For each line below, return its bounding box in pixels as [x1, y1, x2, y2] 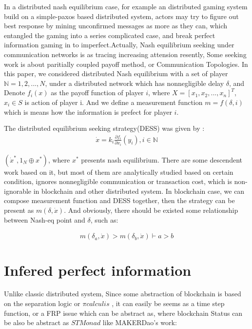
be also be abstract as [4, 317, 69, 328]
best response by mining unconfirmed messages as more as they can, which [4, 21, 228, 31]
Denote [4, 87, 25, 98]
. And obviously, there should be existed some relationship [64, 205, 238, 215]
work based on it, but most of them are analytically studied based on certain [4, 166, 233, 177]
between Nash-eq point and [4, 214, 85, 225]
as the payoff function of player [51, 87, 144, 98]
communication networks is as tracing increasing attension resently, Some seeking [4, 49, 247, 59]
